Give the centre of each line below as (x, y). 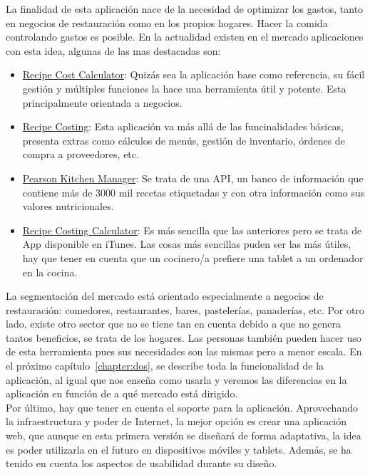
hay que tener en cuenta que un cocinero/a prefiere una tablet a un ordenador (193, 257)
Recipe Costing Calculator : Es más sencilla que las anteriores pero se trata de (192, 230)
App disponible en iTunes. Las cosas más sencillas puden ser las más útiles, (187, 244)
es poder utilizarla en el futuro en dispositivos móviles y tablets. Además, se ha (179, 449)
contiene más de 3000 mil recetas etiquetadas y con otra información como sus (194, 192)
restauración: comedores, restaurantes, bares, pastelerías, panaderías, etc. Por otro (185, 309)
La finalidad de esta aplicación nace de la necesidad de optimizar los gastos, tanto (185, 9)
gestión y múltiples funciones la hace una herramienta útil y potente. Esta (184, 88)
